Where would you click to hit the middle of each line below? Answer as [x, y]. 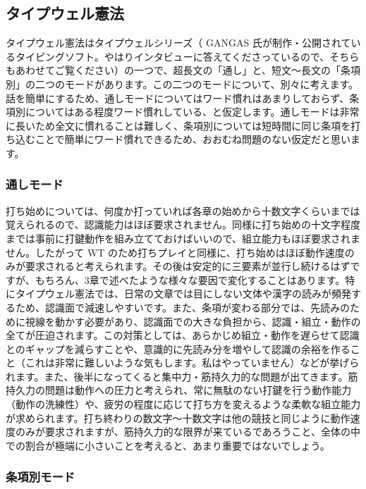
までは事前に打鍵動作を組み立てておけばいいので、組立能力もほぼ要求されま [183, 238]
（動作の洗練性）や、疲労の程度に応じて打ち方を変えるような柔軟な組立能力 [183, 404]
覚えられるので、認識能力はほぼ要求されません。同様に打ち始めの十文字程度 [183, 224]
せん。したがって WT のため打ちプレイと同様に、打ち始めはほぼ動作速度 [175, 252]
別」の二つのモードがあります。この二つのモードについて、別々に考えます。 [182, 83]
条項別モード [41, 477]
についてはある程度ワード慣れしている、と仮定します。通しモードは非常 [192, 112]
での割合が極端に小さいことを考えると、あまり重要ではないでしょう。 [168, 445]
